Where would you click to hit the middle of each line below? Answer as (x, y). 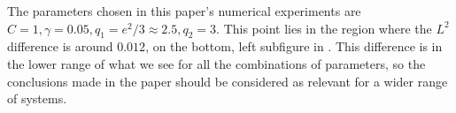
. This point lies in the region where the (324, 28)
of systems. (37, 98)
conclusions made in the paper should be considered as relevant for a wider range (228, 81)
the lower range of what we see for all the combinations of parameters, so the (216, 63)
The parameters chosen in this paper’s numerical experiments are (184, 11)
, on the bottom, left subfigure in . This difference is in (294, 46)
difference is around (60, 46)
